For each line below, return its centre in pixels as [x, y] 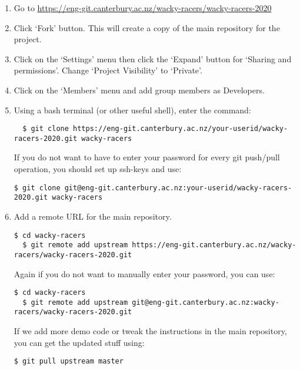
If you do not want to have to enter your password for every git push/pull [147, 157]
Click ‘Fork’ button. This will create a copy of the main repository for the [147, 27]
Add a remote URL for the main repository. [93, 216]
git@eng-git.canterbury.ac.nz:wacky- [206, 302]
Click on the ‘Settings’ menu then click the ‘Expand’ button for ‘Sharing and [153, 58]
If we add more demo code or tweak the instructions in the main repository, [150, 331]
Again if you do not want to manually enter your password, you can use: [144, 273]
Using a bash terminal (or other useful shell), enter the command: [132, 110]
